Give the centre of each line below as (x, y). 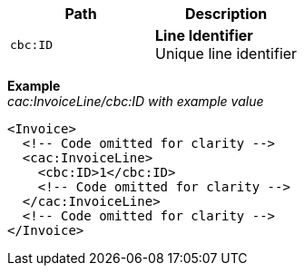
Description (226, 14)
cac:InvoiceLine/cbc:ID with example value (136, 101)
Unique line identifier (226, 54)
